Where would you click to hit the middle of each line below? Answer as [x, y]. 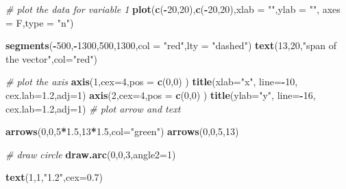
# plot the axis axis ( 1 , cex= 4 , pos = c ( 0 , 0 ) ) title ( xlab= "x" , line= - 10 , [152, 82]
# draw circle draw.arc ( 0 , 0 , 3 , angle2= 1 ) [91, 154]
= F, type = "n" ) [40, 22]
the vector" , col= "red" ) [52, 58]
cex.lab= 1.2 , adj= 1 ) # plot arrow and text [93, 108]
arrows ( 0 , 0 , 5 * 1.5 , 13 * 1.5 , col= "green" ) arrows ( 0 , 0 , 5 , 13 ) [122, 131]
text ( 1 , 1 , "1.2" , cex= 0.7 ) [54, 177]
